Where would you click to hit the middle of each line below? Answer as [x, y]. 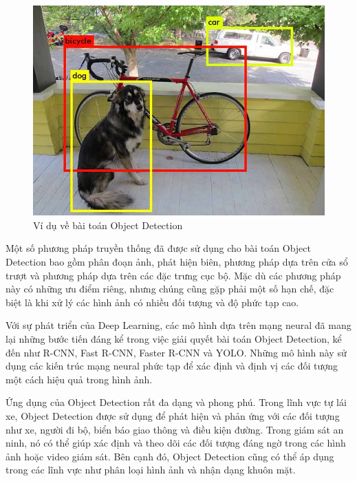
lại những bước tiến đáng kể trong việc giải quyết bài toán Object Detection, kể [174, 338]
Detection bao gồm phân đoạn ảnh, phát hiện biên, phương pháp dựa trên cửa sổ [177, 261]
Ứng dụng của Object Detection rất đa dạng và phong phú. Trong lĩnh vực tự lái [176, 402]
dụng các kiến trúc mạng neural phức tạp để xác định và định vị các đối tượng [172, 366]
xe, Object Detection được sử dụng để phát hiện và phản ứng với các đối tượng [173, 415]
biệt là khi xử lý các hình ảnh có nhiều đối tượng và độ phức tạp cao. [152, 302]
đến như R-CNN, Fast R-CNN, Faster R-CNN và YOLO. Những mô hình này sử [176, 352]
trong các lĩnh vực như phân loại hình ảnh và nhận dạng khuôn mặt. [151, 470]
